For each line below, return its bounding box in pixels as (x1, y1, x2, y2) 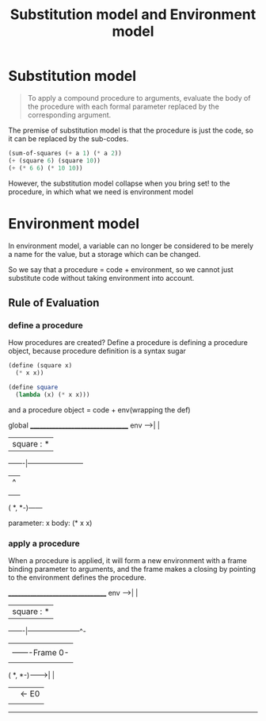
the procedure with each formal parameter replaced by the (27, 102, 219, 111)
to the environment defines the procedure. (8, 573, 146, 582)
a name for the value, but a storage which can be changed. (8, 249, 201, 259)
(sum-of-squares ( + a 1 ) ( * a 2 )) (8, 149, 123, 157)
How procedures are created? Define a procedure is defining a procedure (8, 338, 248, 347)
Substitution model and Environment (9, 6, 256, 24)
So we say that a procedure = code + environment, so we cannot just (8, 264, 234, 274)
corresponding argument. (27, 109, 112, 120)
